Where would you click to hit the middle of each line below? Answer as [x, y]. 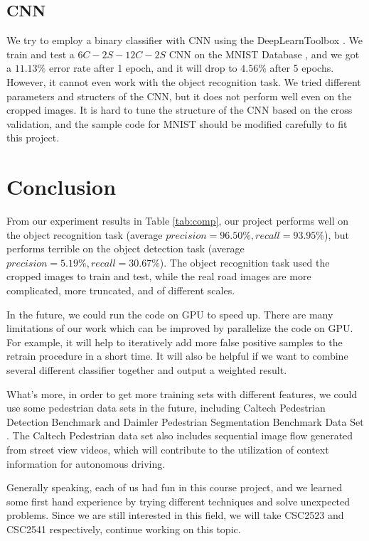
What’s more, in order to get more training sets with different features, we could [182, 393]
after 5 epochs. [302, 68]
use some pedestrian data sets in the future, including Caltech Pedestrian [166, 408]
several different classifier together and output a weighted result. [147, 370]
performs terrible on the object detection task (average [125, 248]
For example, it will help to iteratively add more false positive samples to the [175, 342]
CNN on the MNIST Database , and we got [264, 54]
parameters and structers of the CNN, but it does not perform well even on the [179, 96]
